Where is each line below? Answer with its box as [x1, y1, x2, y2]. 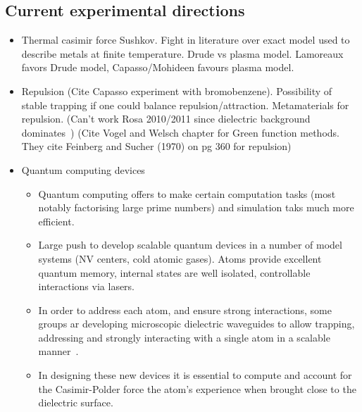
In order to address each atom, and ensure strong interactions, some [38, 302, 332, 317]
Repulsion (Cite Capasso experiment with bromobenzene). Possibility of [21, 83, 332, 98]
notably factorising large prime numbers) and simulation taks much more [38, 200, 354, 215]
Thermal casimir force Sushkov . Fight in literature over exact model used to [21, 32, 350, 47]
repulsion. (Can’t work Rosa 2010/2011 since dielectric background [21, 111, 311, 126]
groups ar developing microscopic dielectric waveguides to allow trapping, [38, 316, 355, 331]
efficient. [38, 213, 75, 228]
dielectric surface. [38, 395, 113, 410]
